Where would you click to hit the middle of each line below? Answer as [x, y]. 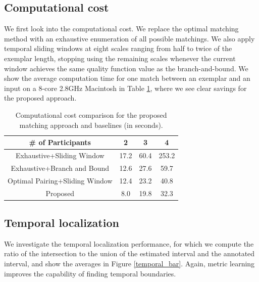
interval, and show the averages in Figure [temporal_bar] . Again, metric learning [129, 263]
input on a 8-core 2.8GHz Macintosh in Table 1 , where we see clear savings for [125, 88]
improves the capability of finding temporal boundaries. [90, 273]
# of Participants [60, 142]
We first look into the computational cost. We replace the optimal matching [121, 29]
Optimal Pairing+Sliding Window [60, 180]
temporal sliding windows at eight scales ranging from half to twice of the [118, 48]
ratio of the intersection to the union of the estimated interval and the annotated [129, 253]
